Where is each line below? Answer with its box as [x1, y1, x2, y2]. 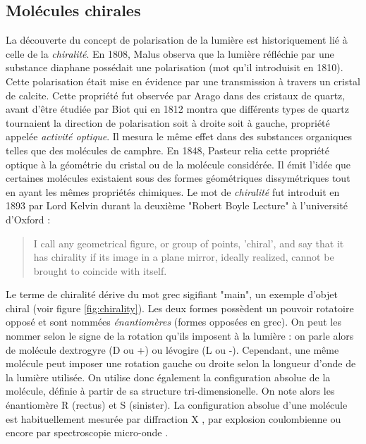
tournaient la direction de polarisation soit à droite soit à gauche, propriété [6, 115, 330, 130]
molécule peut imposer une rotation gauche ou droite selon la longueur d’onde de [6, 356, 356, 371]
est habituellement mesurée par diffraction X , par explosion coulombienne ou [6, 411, 341, 426]
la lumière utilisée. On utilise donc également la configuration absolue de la [6, 369, 331, 384]
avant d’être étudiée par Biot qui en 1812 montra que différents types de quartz [6, 101, 350, 116]
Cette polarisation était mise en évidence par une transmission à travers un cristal [6, 73, 360, 88]
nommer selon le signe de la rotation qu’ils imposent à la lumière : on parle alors [6, 328, 354, 343]
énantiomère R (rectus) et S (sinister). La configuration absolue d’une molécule [6, 397, 348, 412]
